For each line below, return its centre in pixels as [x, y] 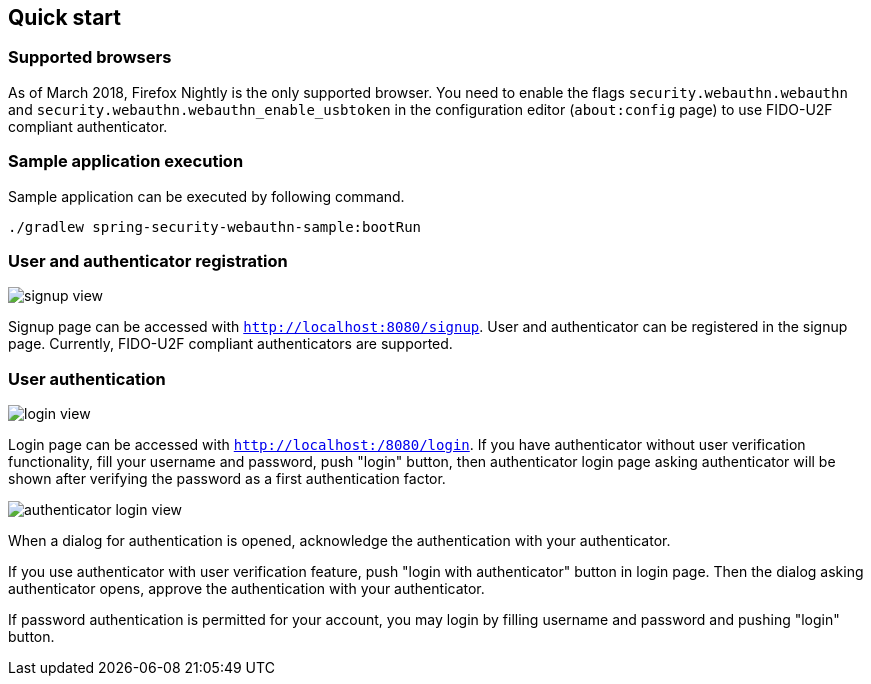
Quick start [64, 17]
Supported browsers [90, 57]
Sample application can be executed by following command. [206, 196]
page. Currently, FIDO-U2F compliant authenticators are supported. [230, 344]
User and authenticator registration [148, 260]
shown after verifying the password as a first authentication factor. [227, 479]
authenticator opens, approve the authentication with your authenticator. [246, 589]
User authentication [87, 378]
